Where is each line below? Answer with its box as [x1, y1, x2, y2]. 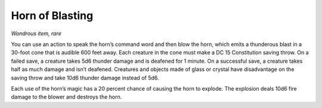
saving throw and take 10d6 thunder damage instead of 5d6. [11, 74, 159, 81]
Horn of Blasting [11, 9, 94, 22]
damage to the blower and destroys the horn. [11, 93, 122, 101]
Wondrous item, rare [11, 30, 62, 37]
